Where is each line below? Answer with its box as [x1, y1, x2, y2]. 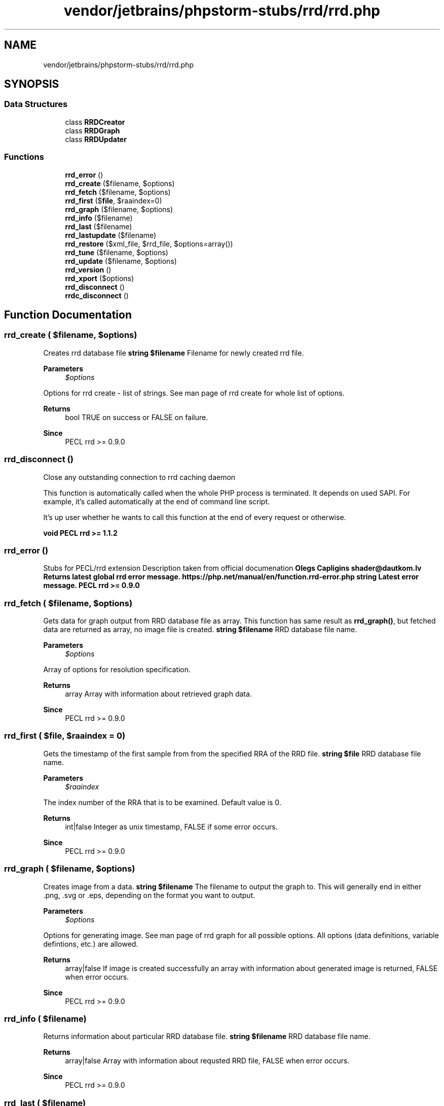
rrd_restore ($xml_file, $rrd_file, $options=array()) [65, 239, 233, 248]
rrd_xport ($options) [65, 273, 134, 283]
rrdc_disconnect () [65, 291, 129, 300]
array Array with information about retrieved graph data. [65, 689, 252, 699]
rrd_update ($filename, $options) [65, 256, 177, 265]
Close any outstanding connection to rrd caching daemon [43, 472, 236, 481]
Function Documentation [4, 308, 132, 321]
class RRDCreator [65, 117, 125, 126]
